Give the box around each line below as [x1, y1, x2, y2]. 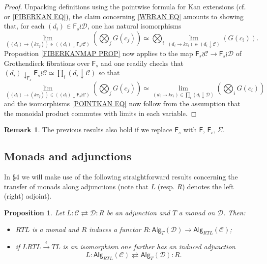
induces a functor [89, 224, 141, 234]
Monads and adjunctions [4, 148, 131, 164]
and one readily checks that [100, 58, 183, 68]
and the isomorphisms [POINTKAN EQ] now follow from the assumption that [4, 98, 240, 109]
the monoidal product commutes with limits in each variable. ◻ [4, 108, 197, 118]
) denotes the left [182, 181, 234, 191]
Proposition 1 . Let [4, 207, 64, 217]
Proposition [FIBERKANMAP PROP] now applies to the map [4, 48, 193, 58]
